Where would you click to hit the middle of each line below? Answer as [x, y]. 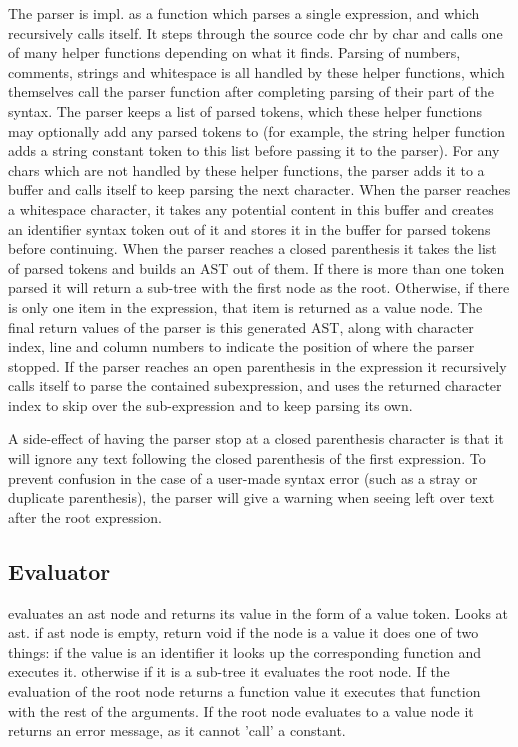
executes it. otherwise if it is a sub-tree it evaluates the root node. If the [229, 671]
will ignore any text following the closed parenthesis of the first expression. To [247, 458]
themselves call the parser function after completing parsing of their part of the [251, 91]
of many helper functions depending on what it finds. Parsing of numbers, [234, 52]
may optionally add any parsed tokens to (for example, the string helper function [257, 130]
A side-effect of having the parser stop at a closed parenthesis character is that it [256, 438]
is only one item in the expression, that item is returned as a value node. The [245, 306]
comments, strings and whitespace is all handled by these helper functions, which [256, 71]
